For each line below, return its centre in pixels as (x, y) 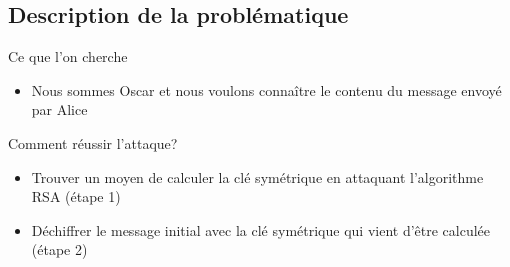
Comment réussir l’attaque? (93, 142)
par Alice (59, 109)
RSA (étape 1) (76, 196)
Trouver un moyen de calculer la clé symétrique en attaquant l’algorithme (257, 176)
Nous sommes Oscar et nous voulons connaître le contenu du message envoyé (266, 89)
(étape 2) (59, 249)
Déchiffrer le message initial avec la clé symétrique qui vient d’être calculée (261, 229)
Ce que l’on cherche (68, 56)
